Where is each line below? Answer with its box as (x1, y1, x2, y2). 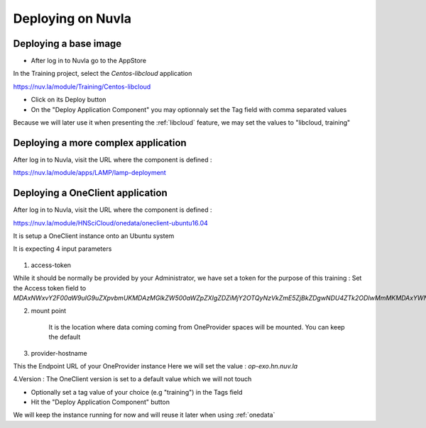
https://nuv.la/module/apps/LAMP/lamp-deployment (13, 169, 166, 177)
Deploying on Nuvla (13, 11, 131, 26)
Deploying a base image (13, 38, 122, 50)
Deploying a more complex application (13, 137, 187, 149)
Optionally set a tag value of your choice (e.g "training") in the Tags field (31, 388, 243, 396)
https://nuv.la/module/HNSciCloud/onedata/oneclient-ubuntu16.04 (13, 218, 209, 227)
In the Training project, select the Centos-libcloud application (13, 69, 192, 78)
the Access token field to (13, 283, 87, 292)
